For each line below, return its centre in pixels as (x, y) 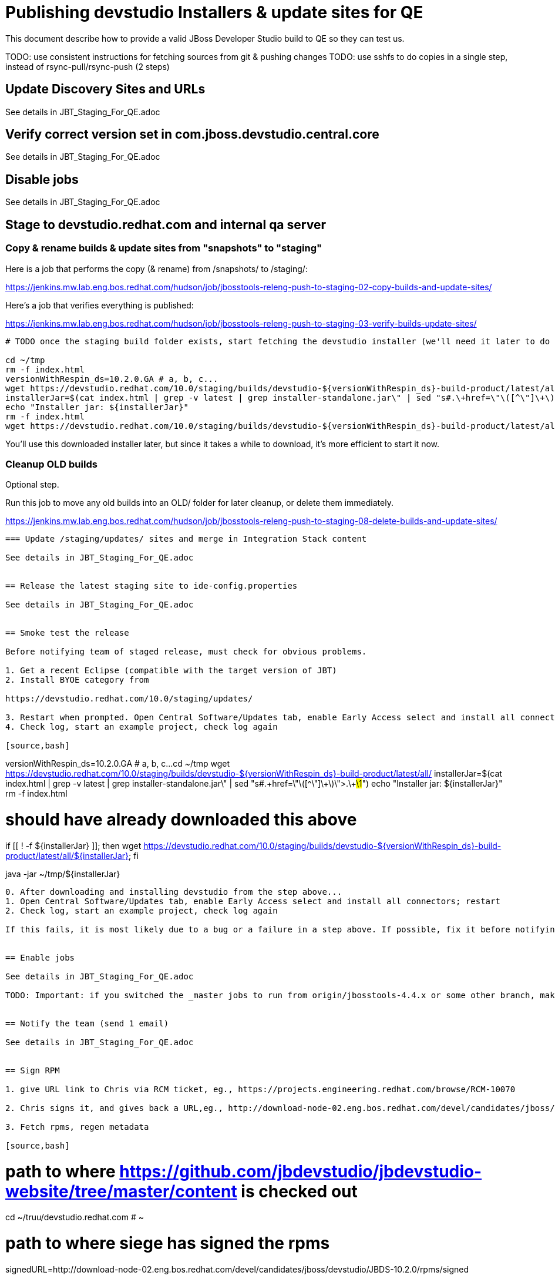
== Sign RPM (33, 1070)
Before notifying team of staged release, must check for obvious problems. (186, 652)
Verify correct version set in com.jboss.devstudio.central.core (192, 135)
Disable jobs (42, 179)
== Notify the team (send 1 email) (87, 1023)
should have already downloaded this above (181, 820)
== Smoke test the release (67, 633)
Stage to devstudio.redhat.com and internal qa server (166, 224)
